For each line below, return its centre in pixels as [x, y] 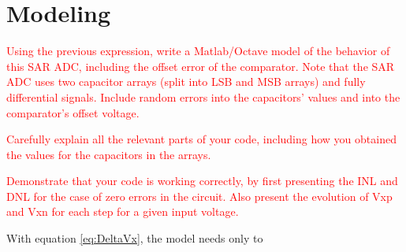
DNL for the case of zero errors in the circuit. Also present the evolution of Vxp [199, 196]
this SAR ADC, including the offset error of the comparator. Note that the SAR [201, 66]
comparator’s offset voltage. [73, 112]
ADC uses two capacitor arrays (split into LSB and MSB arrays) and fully [186, 82]
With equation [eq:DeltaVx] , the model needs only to [135, 238]
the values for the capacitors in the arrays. [109, 154]
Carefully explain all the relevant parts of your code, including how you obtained [201, 139]
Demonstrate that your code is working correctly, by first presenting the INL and [202, 181]
